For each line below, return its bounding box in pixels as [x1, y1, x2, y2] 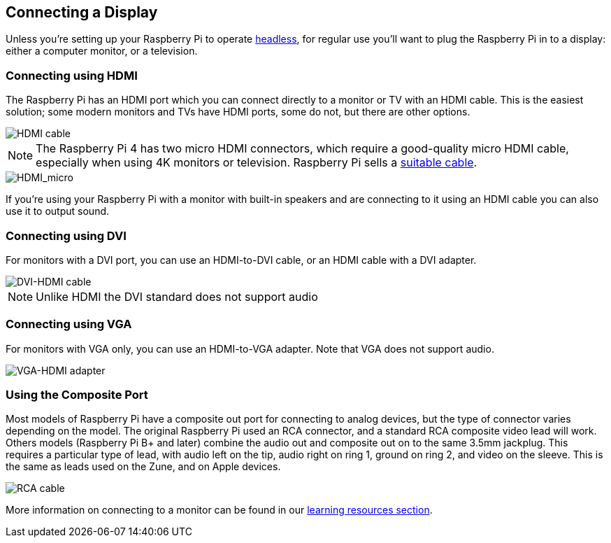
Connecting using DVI [6, 228, 127, 243]
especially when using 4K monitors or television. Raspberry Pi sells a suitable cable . [36, 155, 477, 170]
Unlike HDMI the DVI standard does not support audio [36, 289, 318, 304]
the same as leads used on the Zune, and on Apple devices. [6, 460, 281, 473]
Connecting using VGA [6, 317, 132, 332]
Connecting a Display [6, 3, 158, 21]
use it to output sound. [6, 205, 110, 218]
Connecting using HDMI [6, 68, 138, 83]
